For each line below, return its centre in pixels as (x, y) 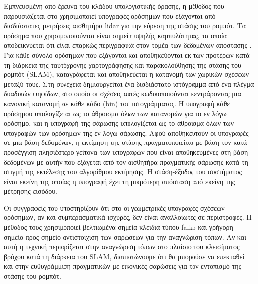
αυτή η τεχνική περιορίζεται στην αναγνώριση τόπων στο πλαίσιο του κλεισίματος (122, 247)
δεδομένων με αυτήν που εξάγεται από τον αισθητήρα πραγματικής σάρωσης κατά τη (126, 162)
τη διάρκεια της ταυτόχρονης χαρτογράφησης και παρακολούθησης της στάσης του (123, 64)
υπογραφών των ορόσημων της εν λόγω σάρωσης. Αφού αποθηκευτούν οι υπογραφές (126, 132)
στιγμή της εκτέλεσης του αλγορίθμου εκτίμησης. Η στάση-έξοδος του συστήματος (123, 172)
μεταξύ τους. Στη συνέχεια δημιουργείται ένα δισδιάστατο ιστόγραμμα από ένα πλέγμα (129, 84)
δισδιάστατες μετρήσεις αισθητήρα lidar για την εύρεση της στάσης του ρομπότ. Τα (125, 26)
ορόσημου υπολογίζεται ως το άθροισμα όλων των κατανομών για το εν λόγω (115, 113)
